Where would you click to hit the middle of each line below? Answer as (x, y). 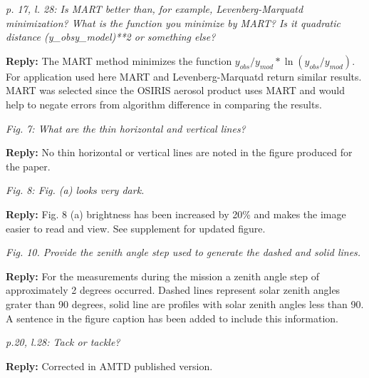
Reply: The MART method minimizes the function (119, 60)
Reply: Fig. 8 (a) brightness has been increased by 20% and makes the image (176, 214)
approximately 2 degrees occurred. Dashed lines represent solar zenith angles (173, 290)
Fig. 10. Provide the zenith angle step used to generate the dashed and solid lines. (183, 252)
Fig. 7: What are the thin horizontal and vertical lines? (126, 128)
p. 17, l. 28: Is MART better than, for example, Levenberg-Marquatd (155, 9)
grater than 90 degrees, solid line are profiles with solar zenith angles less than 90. (185, 303)
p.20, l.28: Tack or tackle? (63, 342)
